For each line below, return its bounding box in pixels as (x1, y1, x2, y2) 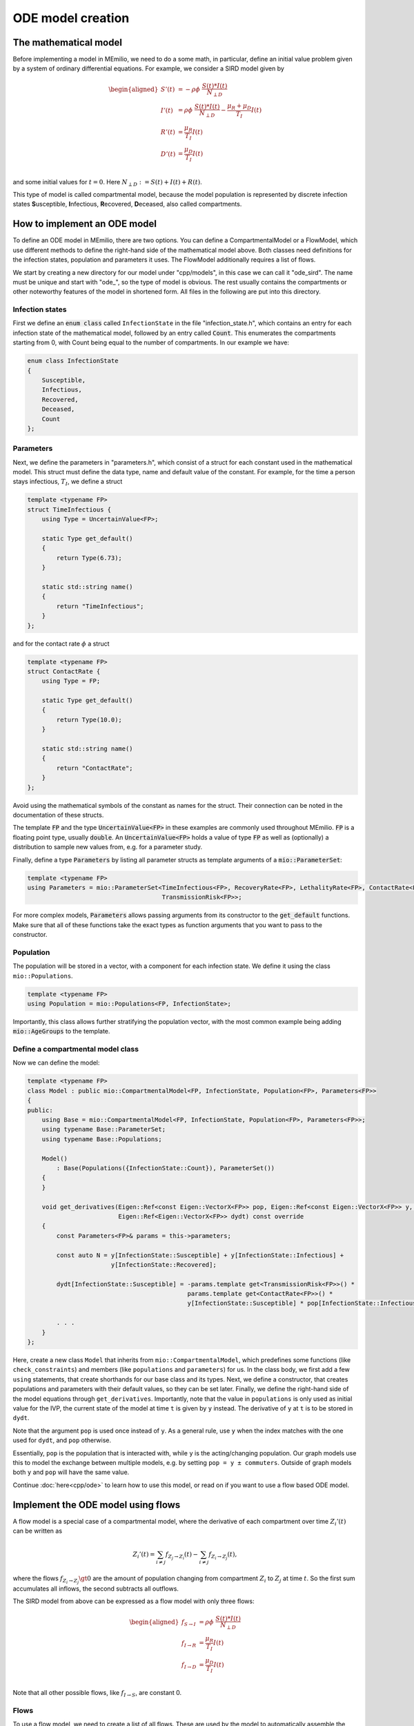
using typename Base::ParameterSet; (41, 1125, 166, 1134)
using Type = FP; (41, 677, 101, 685)
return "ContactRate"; (56, 764, 134, 772)
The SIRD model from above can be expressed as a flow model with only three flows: (12, 1597, 255, 1605)
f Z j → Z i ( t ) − (166, 1551, 199, 1561)
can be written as (12, 1526, 62, 1535)
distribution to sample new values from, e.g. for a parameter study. (12, 843, 203, 851)
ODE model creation (12, 10, 130, 26)
